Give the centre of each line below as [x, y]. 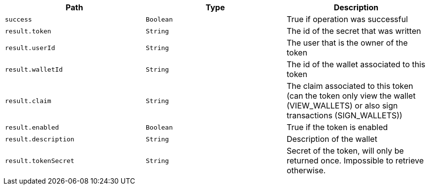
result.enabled [32, 127]
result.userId [30, 48]
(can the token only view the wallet [351, 96]
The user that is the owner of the [347, 43]
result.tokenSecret [40, 161]
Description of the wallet [332, 139]
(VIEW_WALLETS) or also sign [342, 106]
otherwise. [306, 170]
